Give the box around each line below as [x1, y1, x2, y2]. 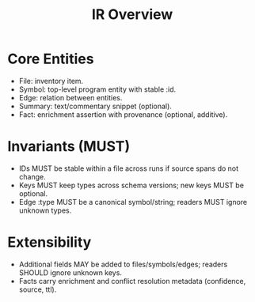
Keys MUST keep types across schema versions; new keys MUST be [18, 180, 245, 190]
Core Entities [7, 50, 94, 68]
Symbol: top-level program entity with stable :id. [18, 85, 177, 94]
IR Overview [91, 6, 173, 24]
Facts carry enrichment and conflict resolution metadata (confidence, [18, 276, 246, 285]
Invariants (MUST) [7, 138, 131, 156]
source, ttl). [18, 285, 57, 294]
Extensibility [7, 233, 92, 251]
